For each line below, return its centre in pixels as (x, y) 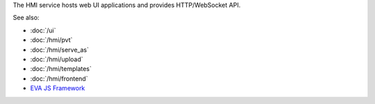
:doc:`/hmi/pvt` (51, 40)
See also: (26, 18)
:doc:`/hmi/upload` (57, 59)
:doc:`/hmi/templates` (61, 69)
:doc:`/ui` (43, 30)
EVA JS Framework (58, 88)
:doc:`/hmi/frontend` (59, 79)
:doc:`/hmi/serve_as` (60, 50)
